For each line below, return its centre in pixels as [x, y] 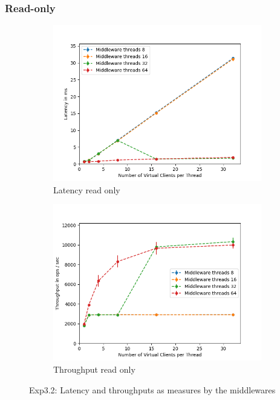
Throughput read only [94, 369]
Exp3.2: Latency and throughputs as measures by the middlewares [152, 389]
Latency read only [87, 189]
